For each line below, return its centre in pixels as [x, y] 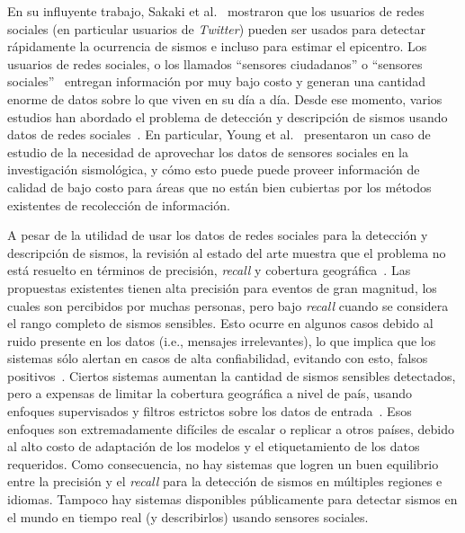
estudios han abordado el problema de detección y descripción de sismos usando [228, 116]
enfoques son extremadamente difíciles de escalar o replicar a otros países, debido [231, 428]
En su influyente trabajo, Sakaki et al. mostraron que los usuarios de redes [216, 11]
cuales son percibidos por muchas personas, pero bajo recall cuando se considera [228, 305]
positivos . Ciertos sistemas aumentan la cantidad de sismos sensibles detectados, [232, 375]
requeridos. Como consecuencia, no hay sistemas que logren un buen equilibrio [223, 463]
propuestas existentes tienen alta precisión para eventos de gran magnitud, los [222, 287]
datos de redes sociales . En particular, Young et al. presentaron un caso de [219, 134]
